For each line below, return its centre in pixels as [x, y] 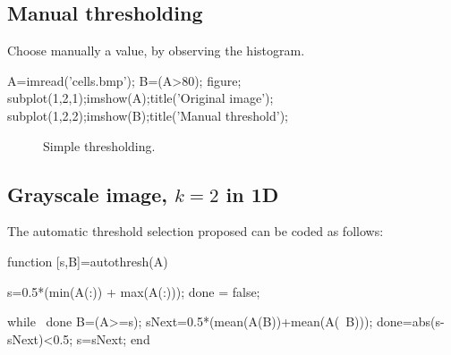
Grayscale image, [87, 194]
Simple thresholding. [99, 145]
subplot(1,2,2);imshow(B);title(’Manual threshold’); [148, 115]
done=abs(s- [410, 321]
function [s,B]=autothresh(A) [88, 261]
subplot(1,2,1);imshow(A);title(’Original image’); [140, 98]
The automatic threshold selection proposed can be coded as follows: [196, 231]
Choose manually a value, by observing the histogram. [156, 51]
